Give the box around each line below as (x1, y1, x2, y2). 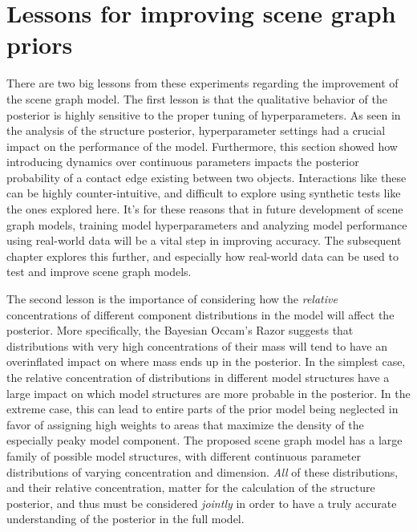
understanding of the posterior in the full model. (6, 510, 245, 527)
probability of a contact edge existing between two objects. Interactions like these (6, 169, 407, 185)
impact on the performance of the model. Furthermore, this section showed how (6, 137, 398, 154)
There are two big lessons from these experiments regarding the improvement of (6, 75, 399, 91)
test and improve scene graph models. (6, 263, 192, 280)
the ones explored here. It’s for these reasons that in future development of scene (6, 201, 403, 217)
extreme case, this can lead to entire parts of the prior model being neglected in (6, 400, 399, 417)
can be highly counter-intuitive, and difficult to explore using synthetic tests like (6, 185, 401, 201)
